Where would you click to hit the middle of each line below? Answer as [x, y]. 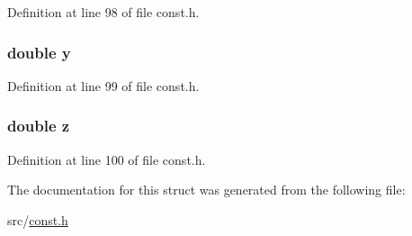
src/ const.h [38, 219]
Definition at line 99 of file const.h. [103, 85]
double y [39, 52]
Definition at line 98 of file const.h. [103, 12]
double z [39, 126]
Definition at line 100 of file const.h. [107, 159]
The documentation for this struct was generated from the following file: [206, 190]
